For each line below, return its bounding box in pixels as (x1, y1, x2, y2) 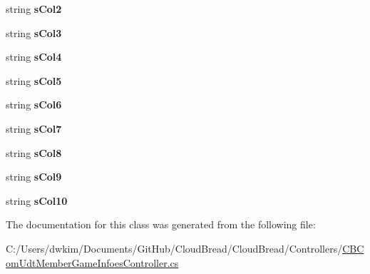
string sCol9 (6, 169, 62, 184)
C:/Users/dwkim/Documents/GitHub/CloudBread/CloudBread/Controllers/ (6, 240, 343, 255)
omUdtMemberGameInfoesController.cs (6, 255, 179, 270)
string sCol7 (6, 121, 62, 136)
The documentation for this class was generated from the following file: (6, 217, 316, 232)
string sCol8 (6, 145, 62, 160)
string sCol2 (6, 1, 62, 16)
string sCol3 (6, 25, 62, 40)
